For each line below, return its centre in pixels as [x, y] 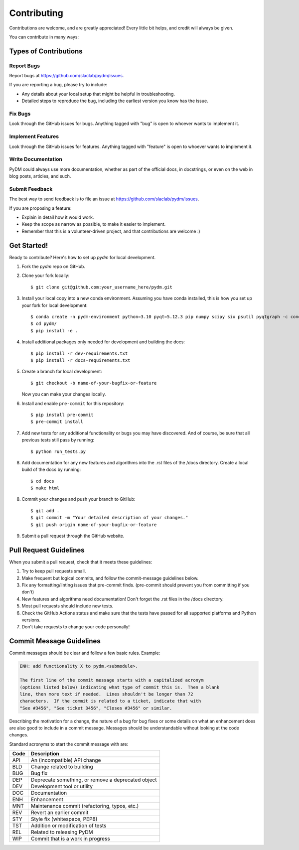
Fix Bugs [20, 114]
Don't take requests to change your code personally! [75, 627]
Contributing [36, 13]
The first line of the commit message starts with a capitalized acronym [112, 680]
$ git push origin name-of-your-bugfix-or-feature [94, 525]
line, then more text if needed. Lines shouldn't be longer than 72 [106, 694]
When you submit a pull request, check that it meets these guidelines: [81, 562]
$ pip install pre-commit [62, 415]
